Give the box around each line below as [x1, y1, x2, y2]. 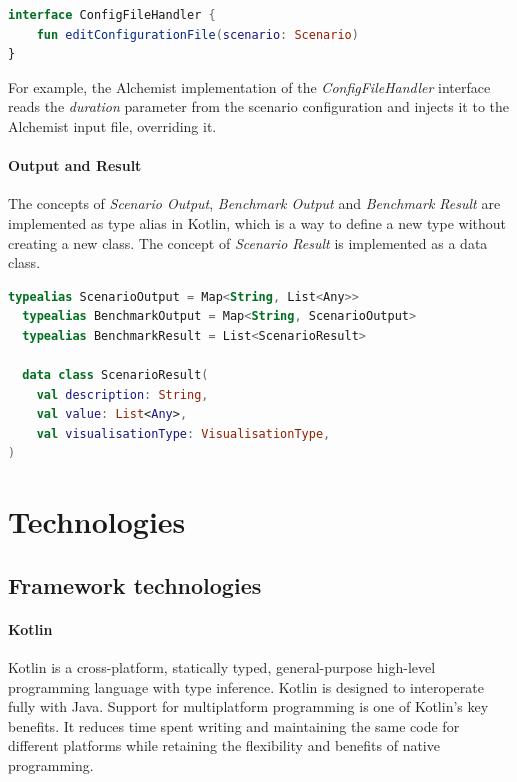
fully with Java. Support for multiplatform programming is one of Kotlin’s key [8, 696, 489, 717]
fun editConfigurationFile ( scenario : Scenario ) [36, 27, 359, 42]
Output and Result [8, 155, 142, 176]
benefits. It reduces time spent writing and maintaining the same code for [8, 715, 460, 736]
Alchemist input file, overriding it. [8, 115, 217, 136]
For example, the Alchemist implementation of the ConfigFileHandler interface [8, 76, 491, 97]
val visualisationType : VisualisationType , [36, 426, 331, 441]
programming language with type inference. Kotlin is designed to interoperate [8, 676, 484, 697]
